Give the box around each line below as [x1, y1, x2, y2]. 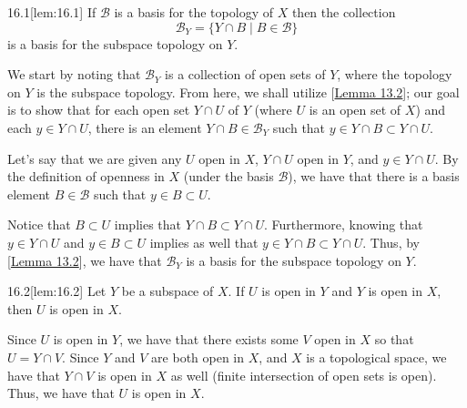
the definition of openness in [7, 167, 165, 186]
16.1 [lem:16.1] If [7, 3, 96, 21]
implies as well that [149, 232, 259, 251]
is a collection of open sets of [165, 65, 326, 84]
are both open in [151, 347, 245, 366]
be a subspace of [121, 281, 214, 301]
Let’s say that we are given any [7, 148, 182, 168]
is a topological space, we [306, 347, 447, 366]
